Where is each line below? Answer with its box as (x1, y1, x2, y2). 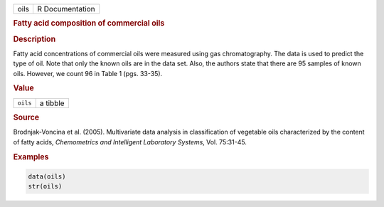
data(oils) (28, 173, 66, 181)
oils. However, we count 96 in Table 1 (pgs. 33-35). (13, 69, 163, 78)
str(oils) (28, 182, 63, 191)
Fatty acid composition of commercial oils (13, 18, 165, 28)
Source (13, 112, 40, 122)
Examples (13, 152, 49, 161)
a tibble (39, 98, 65, 108)
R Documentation (37, 4, 95, 14)
